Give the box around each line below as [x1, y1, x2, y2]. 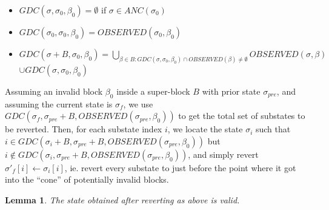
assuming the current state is [5, 97, 113, 110]
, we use [123, 97, 153, 110]
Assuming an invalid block [5, 84, 103, 97]
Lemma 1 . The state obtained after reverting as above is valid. [5, 194, 240, 206]
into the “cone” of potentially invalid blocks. [5, 173, 169, 186]
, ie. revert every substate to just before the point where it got [64, 161, 296, 174]
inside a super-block [116, 84, 190, 97]
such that [255, 123, 291, 135]
